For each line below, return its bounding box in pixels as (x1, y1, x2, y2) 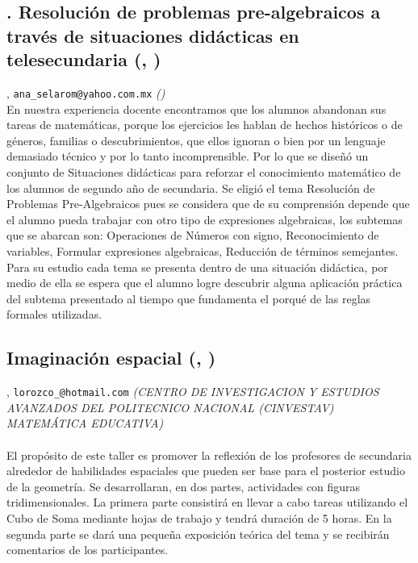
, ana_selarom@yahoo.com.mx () (6, 84, 165, 101)
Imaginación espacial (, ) (6, 345, 216, 370)
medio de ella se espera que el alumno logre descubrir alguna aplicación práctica (6, 274, 403, 291)
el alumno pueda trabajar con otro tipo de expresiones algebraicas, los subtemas (6, 211, 403, 227)
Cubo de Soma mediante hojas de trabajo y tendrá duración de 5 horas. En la (6, 509, 392, 526)
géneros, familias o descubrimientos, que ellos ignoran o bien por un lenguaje (6, 131, 386, 148)
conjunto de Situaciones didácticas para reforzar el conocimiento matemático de (6, 164, 401, 181)
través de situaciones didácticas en (6, 23, 299, 48)
